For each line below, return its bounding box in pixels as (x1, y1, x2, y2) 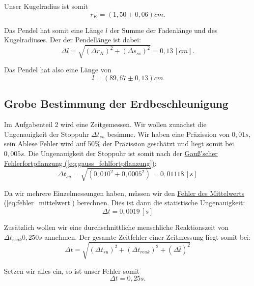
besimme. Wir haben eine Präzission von (107, 128, 230, 139)
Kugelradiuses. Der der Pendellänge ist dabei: (4, 34, 141, 45)
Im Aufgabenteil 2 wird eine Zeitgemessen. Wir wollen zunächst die (4, 119, 207, 129)
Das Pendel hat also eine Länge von (4, 64, 112, 75)
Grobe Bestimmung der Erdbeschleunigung (4, 96, 228, 111)
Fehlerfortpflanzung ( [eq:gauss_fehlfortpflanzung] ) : (4, 158, 157, 168)
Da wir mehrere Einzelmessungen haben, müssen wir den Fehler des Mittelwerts (4, 188, 245, 198)
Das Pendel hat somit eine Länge (4, 25, 104, 35)
